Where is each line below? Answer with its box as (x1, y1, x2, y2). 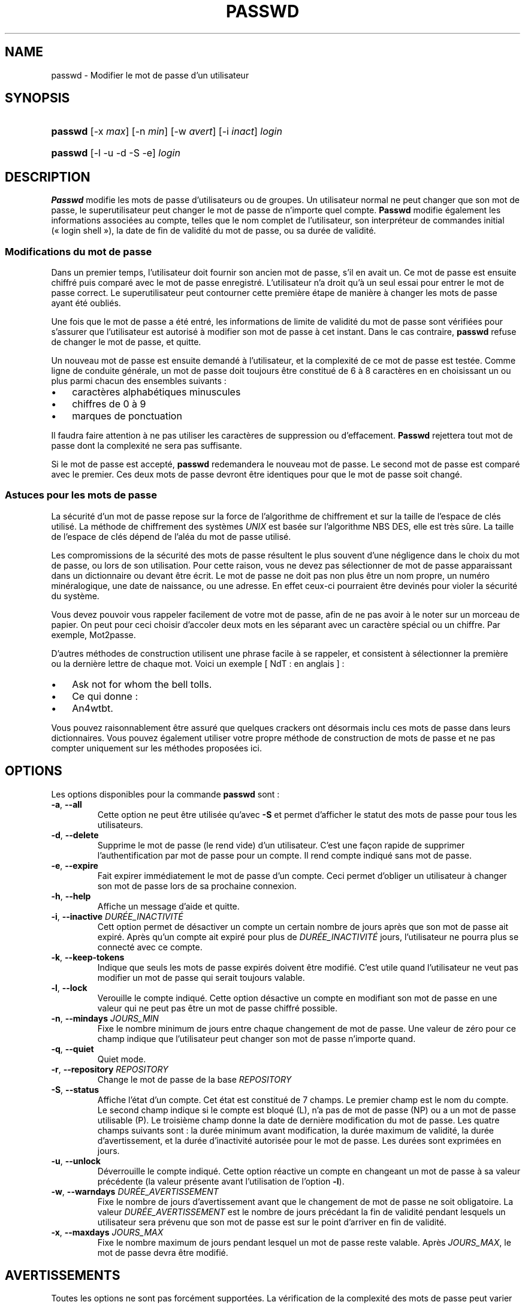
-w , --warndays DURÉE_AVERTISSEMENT (51, 1186, 219, 1197)
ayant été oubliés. (51, 298, 121, 309)
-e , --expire (51, 860, 98, 871)
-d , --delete (51, 829, 99, 840)
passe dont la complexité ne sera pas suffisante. (51, 440, 242, 451)
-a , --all (51, 799, 82, 809)
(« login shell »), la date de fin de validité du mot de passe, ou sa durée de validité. (51, 225, 376, 236)
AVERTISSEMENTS (5, 1268, 120, 1283)
